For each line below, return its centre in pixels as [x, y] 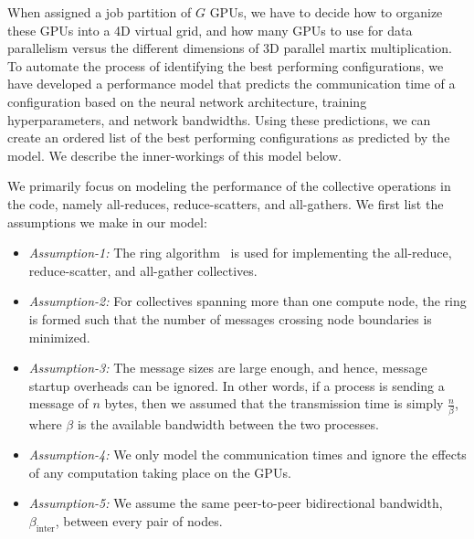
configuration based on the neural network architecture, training [187, 101]
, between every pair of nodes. [139, 520]
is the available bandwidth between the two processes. [228, 423]
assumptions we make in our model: [107, 222]
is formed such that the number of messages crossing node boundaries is [230, 318]
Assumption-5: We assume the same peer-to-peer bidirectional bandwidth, [236, 503]
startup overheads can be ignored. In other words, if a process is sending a [237, 385]
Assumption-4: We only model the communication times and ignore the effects [248, 454]
